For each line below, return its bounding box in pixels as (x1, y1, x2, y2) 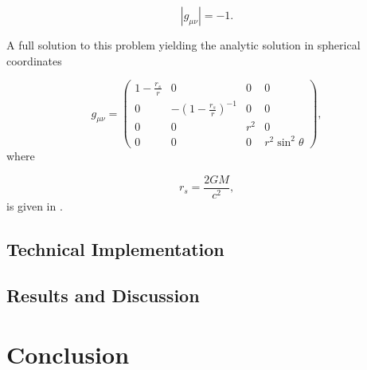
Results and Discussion (6, 283, 200, 308)
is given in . (6, 197, 63, 214)
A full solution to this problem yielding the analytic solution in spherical (6, 37, 361, 53)
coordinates (6, 52, 62, 69)
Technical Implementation (6, 236, 224, 261)
